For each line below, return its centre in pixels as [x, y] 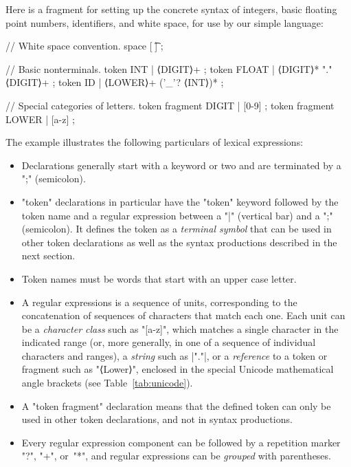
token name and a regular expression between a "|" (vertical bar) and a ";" [177, 215]
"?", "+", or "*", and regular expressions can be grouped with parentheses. [176, 456]
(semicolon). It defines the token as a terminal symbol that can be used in [177, 229]
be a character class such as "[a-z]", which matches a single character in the [180, 328]
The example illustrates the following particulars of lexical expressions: [155, 142]
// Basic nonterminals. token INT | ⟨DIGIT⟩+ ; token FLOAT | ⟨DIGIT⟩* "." [169, 68]
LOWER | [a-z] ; [40, 119]
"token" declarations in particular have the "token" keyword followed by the [180, 201]
